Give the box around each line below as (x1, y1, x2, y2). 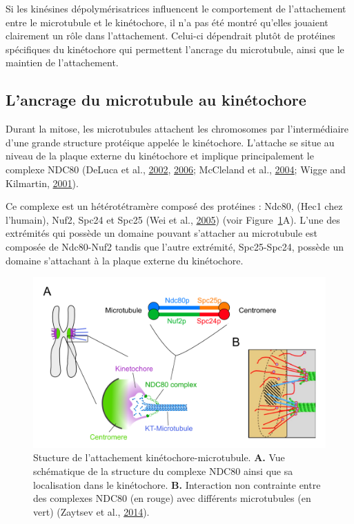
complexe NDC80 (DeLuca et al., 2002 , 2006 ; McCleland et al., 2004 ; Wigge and (6, 162, 346, 176)
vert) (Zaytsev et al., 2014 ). (33, 504, 150, 518)
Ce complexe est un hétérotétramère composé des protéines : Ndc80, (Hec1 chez (6, 199, 343, 213)
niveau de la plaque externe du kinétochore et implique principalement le (6, 148, 314, 163)
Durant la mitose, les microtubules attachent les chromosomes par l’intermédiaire (6, 122, 349, 136)
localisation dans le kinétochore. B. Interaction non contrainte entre (33, 477, 321, 492)
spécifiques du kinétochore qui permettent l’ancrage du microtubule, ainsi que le (6, 41, 344, 56)
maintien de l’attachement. (6, 55, 119, 70)
